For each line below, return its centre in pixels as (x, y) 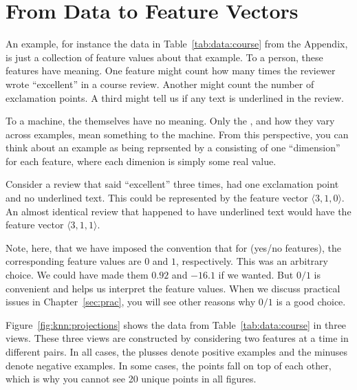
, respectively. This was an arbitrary (252, 261)
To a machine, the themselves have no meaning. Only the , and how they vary (170, 121)
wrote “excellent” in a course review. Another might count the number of (160, 84)
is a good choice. (311, 302)
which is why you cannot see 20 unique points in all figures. (131, 379)
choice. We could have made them (77, 275)
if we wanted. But (256, 275)
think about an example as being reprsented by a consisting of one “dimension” (173, 148)
